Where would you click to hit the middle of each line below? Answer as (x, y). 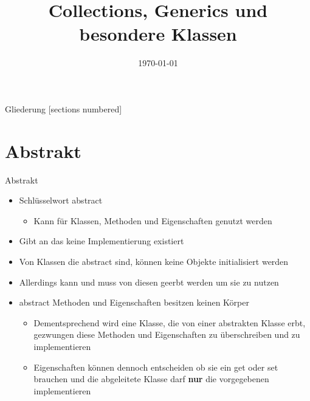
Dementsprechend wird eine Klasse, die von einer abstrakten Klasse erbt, (170, 322)
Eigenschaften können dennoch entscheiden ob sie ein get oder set (156, 367)
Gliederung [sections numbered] (64, 108)
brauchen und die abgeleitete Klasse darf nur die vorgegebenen (151, 379)
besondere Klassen (158, 34)
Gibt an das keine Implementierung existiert (102, 241)
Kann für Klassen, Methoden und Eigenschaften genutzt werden (153, 220)
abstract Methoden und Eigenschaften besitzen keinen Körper (134, 302)
